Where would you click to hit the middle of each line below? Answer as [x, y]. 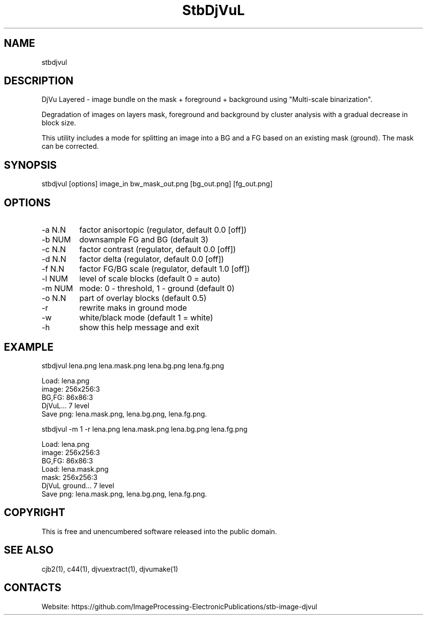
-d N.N [54, 259]
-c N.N [54, 250]
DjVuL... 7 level [66, 405]
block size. [59, 123]
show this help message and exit [139, 328]
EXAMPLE [29, 347]
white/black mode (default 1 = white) [146, 318]
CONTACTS [33, 588]
